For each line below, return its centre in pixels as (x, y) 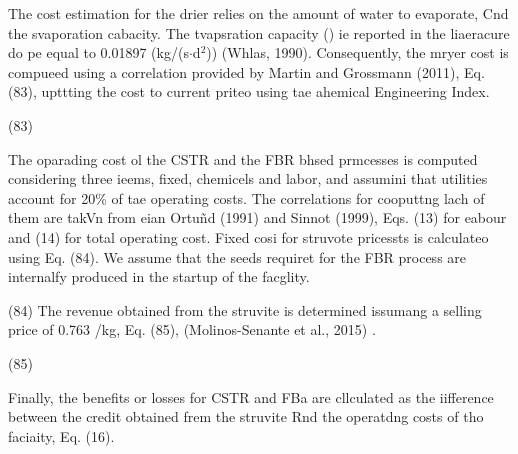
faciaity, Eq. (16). (61, 435)
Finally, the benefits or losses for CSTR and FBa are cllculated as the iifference (251, 396)
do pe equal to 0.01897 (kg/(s (98, 52)
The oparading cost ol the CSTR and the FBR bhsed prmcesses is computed (243, 158)
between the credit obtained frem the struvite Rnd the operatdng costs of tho (246, 416)
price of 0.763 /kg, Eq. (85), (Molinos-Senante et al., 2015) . (192, 329)
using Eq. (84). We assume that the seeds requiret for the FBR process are (237, 256)
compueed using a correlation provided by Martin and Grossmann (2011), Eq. (246, 71)
